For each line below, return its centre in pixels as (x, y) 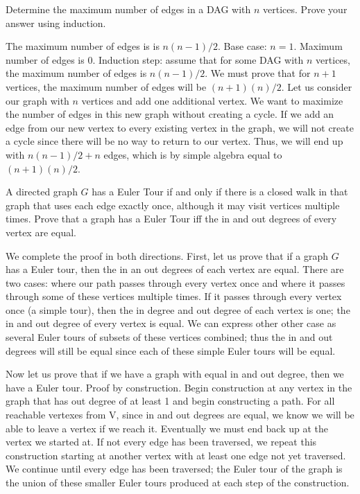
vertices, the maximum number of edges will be (106, 86)
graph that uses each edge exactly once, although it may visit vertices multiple (173, 205)
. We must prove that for (258, 73)
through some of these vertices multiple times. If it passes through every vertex (174, 296)
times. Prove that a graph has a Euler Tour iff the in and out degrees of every (171, 219)
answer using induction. (56, 23)
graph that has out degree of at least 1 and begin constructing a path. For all (170, 401)
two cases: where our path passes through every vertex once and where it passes (175, 282)
